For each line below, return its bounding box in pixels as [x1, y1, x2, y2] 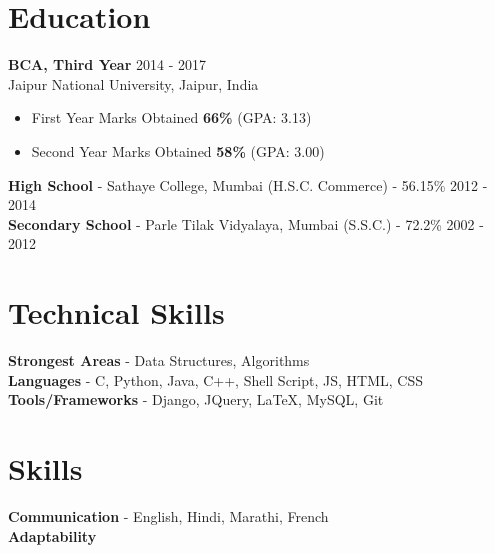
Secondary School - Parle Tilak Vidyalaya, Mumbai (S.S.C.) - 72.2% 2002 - [8, 213, 484, 234]
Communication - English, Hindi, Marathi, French [8, 505, 329, 526]
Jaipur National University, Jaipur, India [8, 73, 259, 94]
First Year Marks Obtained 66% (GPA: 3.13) [31, 107, 312, 128]
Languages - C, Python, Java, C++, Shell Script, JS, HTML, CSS [8, 369, 423, 390]
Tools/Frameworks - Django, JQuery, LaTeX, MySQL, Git [8, 389, 384, 410]
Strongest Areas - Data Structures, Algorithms [8, 350, 310, 370]
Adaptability [8, 525, 97, 546]
